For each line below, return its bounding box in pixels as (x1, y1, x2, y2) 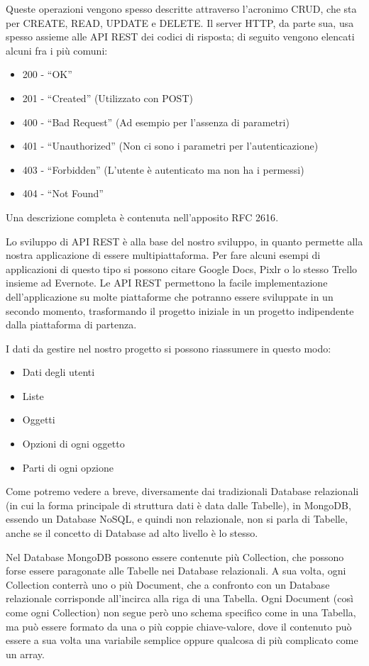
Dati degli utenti (22, 365, 95, 379)
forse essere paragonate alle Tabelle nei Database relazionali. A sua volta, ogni (6, 563, 346, 578)
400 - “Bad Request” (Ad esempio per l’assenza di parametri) (22, 114, 290, 129)
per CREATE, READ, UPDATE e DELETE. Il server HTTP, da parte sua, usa (6, 15, 354, 30)
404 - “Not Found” (22, 186, 104, 201)
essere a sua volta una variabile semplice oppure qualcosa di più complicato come (6, 633, 358, 648)
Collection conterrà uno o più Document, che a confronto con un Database (6, 577, 330, 592)
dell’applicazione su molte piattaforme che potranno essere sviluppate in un (6, 289, 334, 304)
